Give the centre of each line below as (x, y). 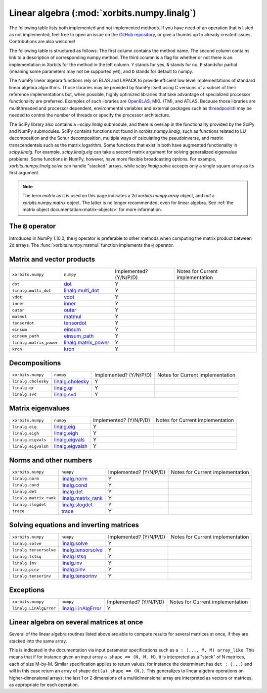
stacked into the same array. (38, 641)
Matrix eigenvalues (40, 408)
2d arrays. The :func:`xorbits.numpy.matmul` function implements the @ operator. (91, 245)
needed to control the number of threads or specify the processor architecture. (90, 115)
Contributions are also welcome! (42, 42)
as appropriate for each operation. (44, 685)
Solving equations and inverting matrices (74, 525)
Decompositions (35, 363)
